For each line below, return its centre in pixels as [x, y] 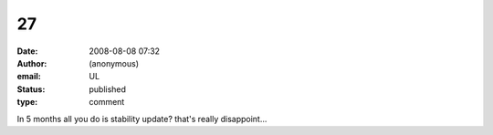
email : [29, 77]
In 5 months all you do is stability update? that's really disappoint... [142, 119]
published [108, 89]
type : [27, 102]
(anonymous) [114, 63]
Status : [31, 89]
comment [107, 102]
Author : [32, 63]
